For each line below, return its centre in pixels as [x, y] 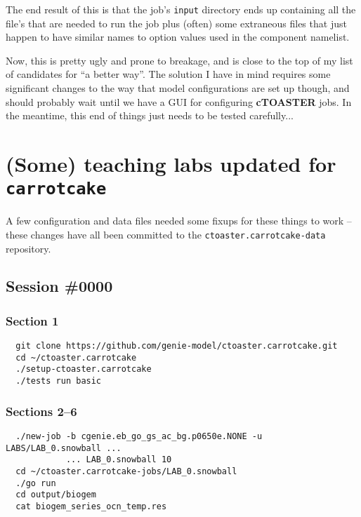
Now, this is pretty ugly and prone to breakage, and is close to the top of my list [179, 60]
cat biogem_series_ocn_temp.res [91, 506]
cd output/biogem [56, 495]
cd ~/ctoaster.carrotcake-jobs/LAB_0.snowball [126, 471]
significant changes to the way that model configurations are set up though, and [178, 88]
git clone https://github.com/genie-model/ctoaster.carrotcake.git [177, 346]
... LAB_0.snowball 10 [119, 460]
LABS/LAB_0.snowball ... [64, 448]
